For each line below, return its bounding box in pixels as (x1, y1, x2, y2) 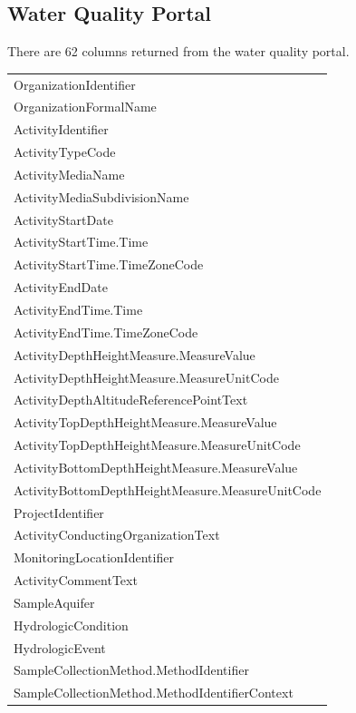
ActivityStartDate (14, 210, 113, 229)
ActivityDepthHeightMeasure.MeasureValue (14, 345, 255, 364)
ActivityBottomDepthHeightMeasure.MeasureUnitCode (14, 480, 322, 499)
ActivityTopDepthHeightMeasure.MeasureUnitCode (14, 435, 301, 454)
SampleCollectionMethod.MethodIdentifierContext (14, 683, 293, 702)
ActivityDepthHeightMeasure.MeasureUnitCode (14, 367, 279, 386)
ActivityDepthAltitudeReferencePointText (14, 390, 248, 409)
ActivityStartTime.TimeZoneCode (14, 255, 204, 274)
